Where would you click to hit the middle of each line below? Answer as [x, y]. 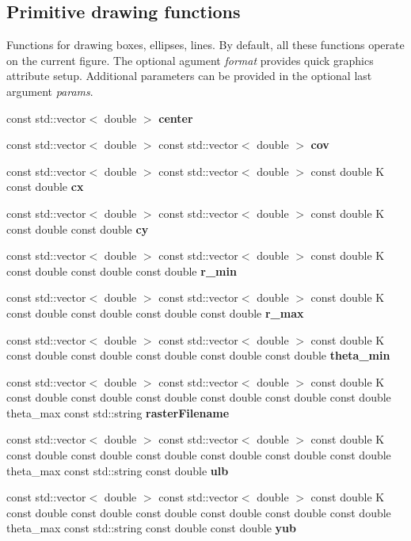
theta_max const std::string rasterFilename [118, 412]
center [176, 118]
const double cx [45, 187]
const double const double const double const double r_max [155, 312]
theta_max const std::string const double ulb [118, 470]
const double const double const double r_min [122, 270]
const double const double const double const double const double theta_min [198, 355]
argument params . [50, 91]
